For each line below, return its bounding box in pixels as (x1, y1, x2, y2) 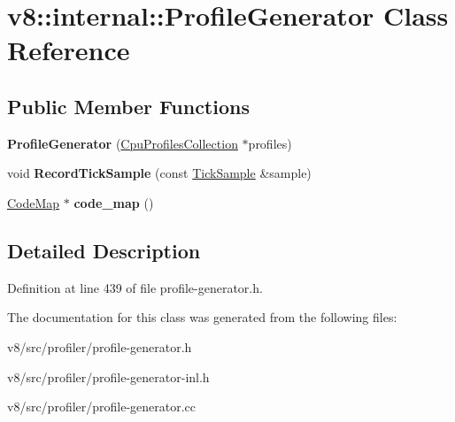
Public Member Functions (7, 92, 250, 119)
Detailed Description (7, 236, 201, 264)
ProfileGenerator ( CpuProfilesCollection (7, 134, 238, 152)
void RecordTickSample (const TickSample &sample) (7, 164, 312, 182)
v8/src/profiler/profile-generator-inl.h (7, 367, 210, 386)
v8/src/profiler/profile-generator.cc (7, 397, 197, 416)
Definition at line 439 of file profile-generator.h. (7, 278, 263, 296)
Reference (7, 32, 130, 68)
